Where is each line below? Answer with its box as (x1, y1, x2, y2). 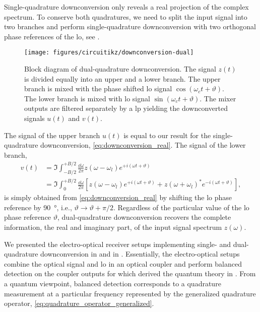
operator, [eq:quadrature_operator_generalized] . (4, 298, 154, 308)
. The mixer (200, 93, 236, 103)
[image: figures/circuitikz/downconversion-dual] (24, 49, 194, 56)
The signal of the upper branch (4, 130, 100, 140)
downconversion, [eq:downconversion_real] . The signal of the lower (40, 140, 246, 150)
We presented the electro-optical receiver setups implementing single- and (4, 238, 231, 249)
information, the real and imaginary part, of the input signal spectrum (4, 222, 222, 232)
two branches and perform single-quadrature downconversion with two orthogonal (4, 21, 256, 32)
